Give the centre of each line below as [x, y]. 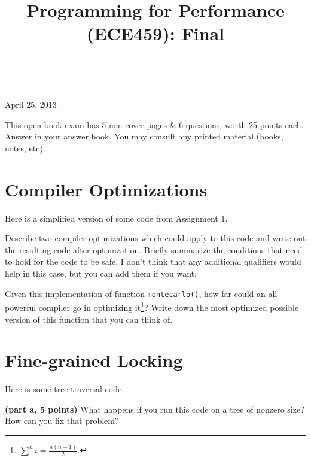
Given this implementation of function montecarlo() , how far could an [135, 293]
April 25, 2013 [31, 104]
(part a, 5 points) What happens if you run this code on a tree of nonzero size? [155, 409]
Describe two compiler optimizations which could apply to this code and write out [155, 238]
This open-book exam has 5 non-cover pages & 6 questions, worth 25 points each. [154, 124]
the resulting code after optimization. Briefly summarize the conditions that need [154, 249]
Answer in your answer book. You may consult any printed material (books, [144, 136]
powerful [21, 307]
